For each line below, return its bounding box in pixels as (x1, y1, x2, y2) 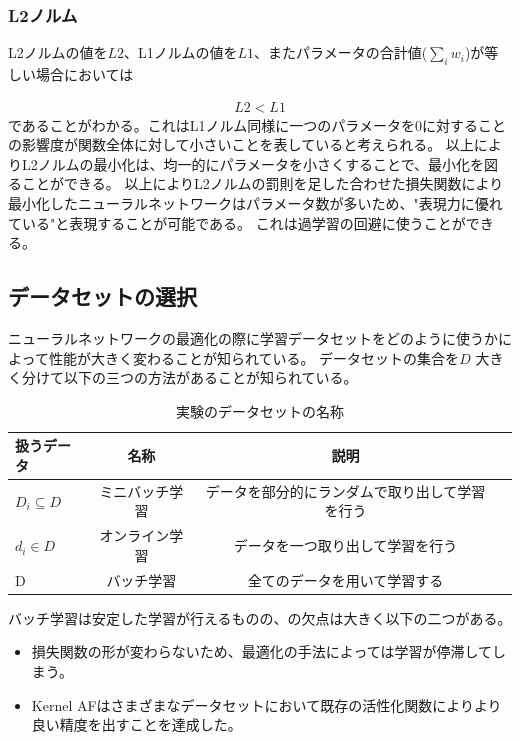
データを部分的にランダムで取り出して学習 (205, 480, 486, 501)
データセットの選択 (8, 281, 197, 312)
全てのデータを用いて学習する (247, 569, 444, 590)
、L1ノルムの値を (124, 42, 238, 63)
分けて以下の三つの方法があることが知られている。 (21, 367, 358, 388)
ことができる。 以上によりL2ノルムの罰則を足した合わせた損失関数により (21, 173, 504, 194)
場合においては (35, 64, 134, 85)
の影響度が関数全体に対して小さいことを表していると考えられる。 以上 (8, 134, 474, 155)
